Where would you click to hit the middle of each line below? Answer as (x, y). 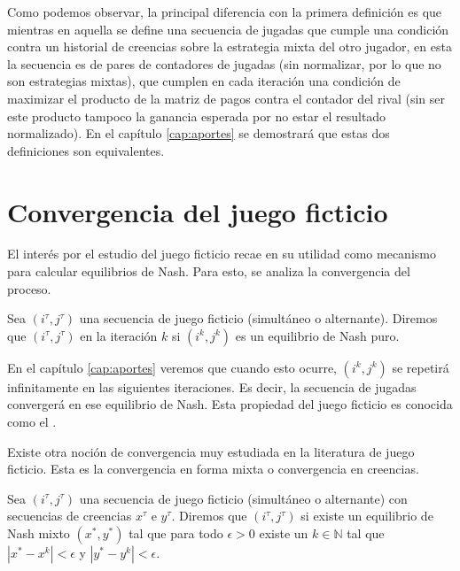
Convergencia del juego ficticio (198, 211)
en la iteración (119, 335)
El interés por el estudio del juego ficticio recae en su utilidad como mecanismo (222, 254)
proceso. (29, 288)
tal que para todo (176, 533)
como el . (32, 422)
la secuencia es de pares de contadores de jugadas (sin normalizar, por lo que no (224, 63)
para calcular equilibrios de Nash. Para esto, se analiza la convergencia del (209, 271)
